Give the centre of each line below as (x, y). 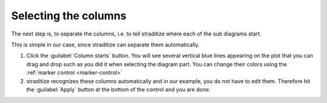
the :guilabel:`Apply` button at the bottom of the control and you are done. (118, 89)
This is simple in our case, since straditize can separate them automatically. (105, 45)
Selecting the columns (69, 16)
